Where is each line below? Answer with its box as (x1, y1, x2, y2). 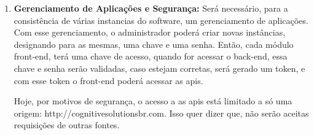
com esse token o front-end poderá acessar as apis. (14, 74, 203, 87)
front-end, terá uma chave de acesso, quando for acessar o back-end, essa (14, 50, 288, 63)
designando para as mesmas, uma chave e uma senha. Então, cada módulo (14, 37, 294, 50)
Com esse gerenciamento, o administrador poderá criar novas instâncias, (14, 26, 286, 39)
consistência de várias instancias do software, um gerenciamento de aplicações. (14, 13, 308, 26)
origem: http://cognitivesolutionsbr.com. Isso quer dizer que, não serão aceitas (14, 106, 309, 119)
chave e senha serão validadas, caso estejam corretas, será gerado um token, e (14, 61, 305, 74)
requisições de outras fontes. (14, 118, 120, 131)
